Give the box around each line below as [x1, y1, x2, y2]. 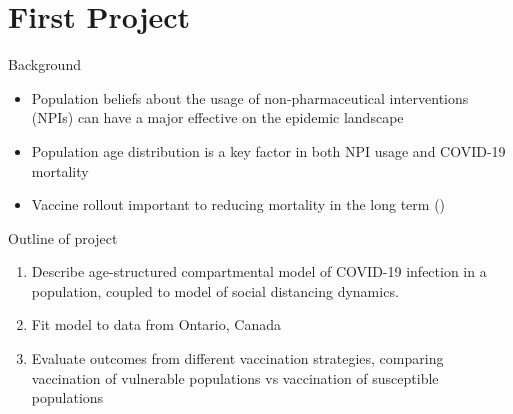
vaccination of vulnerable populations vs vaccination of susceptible [31, 367, 439, 388]
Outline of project [8, 227, 118, 248]
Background [8, 54, 81, 75]
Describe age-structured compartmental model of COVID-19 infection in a [31, 261, 487, 282]
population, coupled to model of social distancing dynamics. [31, 280, 399, 301]
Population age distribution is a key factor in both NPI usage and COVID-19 [31, 140, 506, 161]
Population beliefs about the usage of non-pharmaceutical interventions [31, 87, 469, 108]
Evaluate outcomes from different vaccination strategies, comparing [31, 348, 444, 369]
